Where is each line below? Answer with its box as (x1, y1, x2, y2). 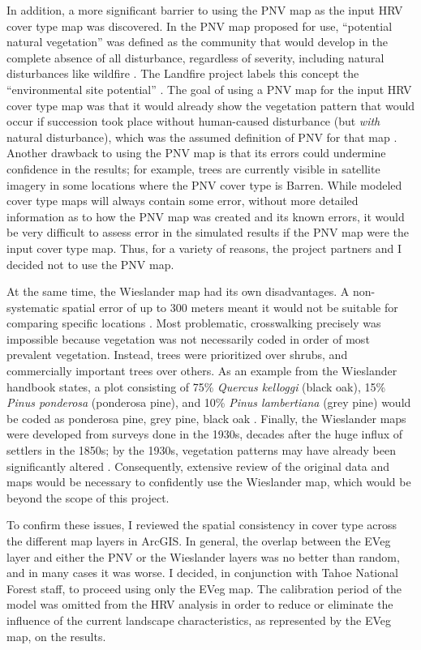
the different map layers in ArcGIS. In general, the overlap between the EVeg (6, 532, 391, 549)
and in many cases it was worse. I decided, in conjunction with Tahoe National (6, 564, 398, 581)
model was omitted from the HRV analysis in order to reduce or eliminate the (6, 596, 393, 613)
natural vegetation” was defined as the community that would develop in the (6, 33, 388, 50)
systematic (6, 298, 59, 315)
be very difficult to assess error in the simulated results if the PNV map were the (6, 224, 409, 241)
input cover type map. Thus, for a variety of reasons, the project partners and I (6, 239, 402, 256)
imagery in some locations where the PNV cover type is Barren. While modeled (6, 176, 402, 193)
